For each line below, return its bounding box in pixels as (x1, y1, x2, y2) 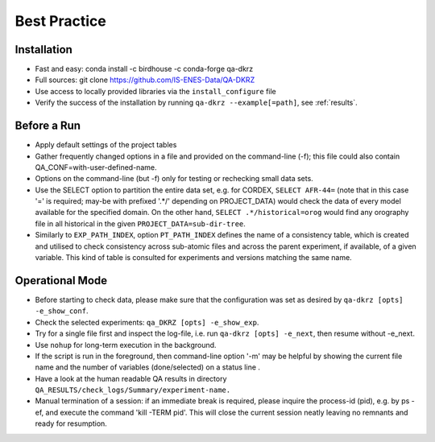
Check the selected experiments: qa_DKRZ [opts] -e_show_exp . (35, 317, 259, 327)
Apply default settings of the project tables (35, 140, 177, 150)
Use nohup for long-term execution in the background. (35, 340, 217, 349)
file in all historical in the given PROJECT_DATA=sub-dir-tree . (35, 218, 246, 229)
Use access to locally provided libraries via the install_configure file (35, 86, 277, 96)
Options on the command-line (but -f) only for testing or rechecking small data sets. (35, 174, 313, 184)
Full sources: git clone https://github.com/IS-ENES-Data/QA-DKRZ (35, 75, 255, 85)
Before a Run (14, 119, 81, 133)
